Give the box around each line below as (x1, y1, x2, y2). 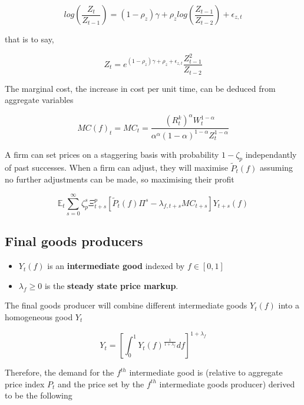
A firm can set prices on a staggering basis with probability (5, 148, 219, 160)
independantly (245, 148, 297, 160)
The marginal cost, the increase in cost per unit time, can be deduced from (5, 82, 276, 94)
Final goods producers (5, 232, 143, 250)
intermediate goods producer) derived (159, 377, 295, 390)
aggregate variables (5, 94, 74, 106)
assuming (259, 161, 293, 174)
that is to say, (5, 33, 54, 45)
